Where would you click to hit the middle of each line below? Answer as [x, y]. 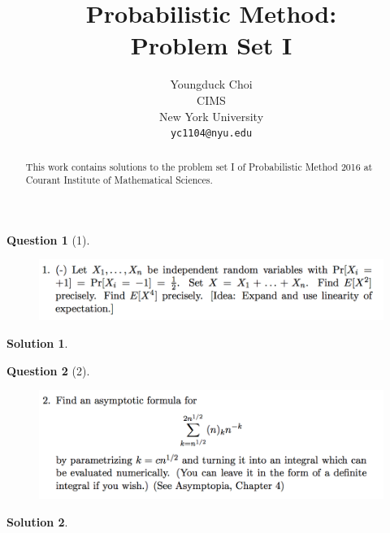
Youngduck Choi [211, 84]
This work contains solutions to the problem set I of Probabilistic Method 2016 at [199, 166]
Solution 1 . [37, 342]
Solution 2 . [37, 521]
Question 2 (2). [48, 370]
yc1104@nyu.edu [211, 134]
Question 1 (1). [48, 239]
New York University [211, 116]
